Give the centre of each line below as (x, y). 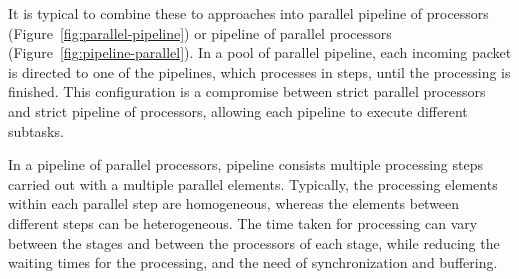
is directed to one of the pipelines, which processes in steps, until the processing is (259, 71)
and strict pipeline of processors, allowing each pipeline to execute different (238, 110)
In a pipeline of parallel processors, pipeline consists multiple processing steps (245, 164)
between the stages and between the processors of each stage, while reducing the (254, 242)
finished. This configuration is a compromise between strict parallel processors (247, 91)
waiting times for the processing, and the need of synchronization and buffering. (253, 262)
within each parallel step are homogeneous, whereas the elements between (234, 203)
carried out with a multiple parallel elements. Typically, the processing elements (253, 183)
